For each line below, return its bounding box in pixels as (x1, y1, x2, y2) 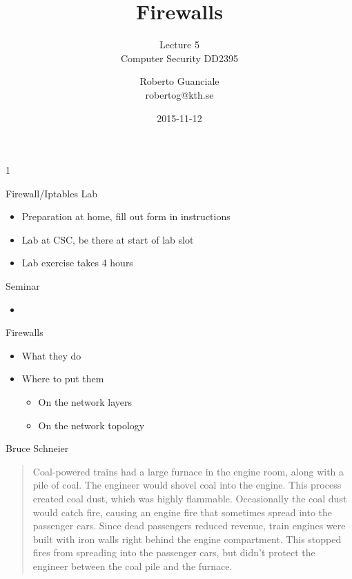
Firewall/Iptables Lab (6, 186, 98, 200)
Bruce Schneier (6, 441, 69, 455)
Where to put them (21, 371, 104, 386)
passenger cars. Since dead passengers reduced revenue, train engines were (32, 518, 346, 533)
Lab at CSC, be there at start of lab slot (21, 232, 194, 246)
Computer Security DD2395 (120, 50, 239, 65)
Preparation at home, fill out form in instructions (21, 209, 231, 224)
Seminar (6, 279, 40, 293)
